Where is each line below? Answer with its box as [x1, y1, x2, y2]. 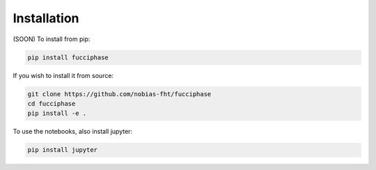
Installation [13, 10, 79, 26]
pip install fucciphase [27, 53, 109, 61]
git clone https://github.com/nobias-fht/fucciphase [27, 90, 212, 98]
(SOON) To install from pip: [13, 35, 91, 43]
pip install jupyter [27, 146, 97, 154]
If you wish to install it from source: [13, 71, 114, 79]
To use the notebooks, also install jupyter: [13, 127, 132, 136]
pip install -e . [27, 109, 87, 118]
